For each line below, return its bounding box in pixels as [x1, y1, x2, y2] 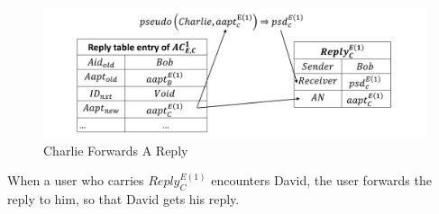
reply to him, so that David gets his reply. [7, 189, 240, 208]
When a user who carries [7, 171, 144, 190]
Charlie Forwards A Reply [43, 140, 188, 159]
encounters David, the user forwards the [211, 171, 432, 190]
